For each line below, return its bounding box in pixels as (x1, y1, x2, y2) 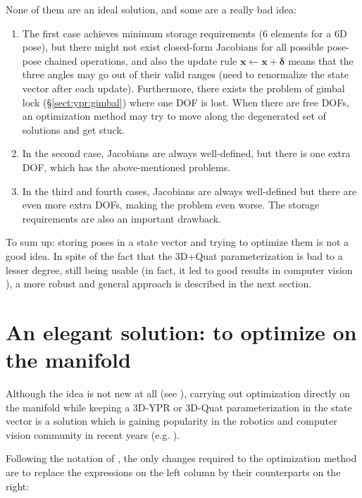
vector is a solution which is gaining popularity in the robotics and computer (6, 413, 337, 428)
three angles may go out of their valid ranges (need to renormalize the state (22, 67, 349, 82)
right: (6, 478, 30, 493)
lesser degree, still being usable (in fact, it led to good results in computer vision (6, 262, 353, 277)
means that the (288, 53, 354, 68)
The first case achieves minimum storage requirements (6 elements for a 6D (22, 25, 347, 40)
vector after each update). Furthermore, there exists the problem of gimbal (22, 80, 345, 95)
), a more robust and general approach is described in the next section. (6, 276, 312, 291)
